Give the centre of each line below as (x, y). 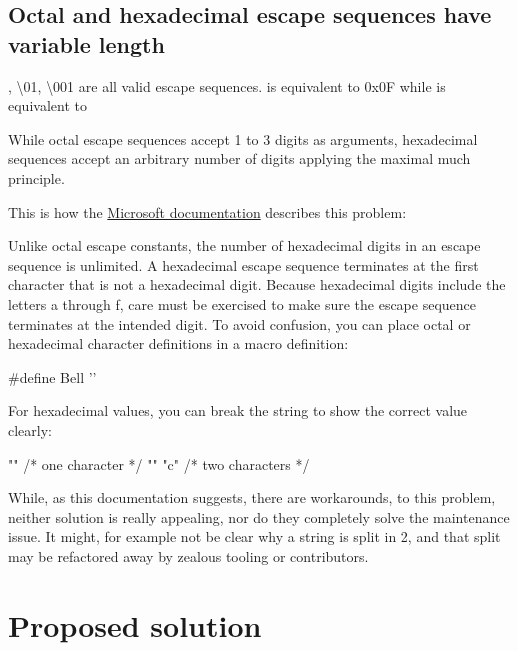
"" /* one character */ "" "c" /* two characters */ (159, 463)
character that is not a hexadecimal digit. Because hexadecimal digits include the (257, 284)
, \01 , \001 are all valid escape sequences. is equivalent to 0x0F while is (227, 85)
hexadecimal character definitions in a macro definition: (178, 343)
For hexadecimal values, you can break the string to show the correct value (238, 410)
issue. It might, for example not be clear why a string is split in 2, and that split (254, 536)
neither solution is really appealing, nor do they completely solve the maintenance (259, 516)
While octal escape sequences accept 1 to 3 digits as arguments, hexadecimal (243, 138)
